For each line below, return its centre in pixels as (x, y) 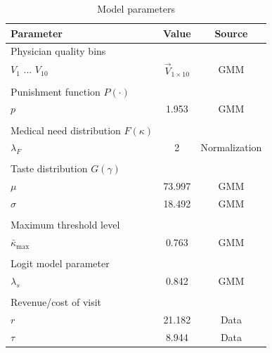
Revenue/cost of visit (56, 302)
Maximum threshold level (65, 225)
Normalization (231, 147)
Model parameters (136, 8)
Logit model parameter (60, 263)
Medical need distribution (66, 130)
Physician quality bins (58, 51)
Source (231, 33)
